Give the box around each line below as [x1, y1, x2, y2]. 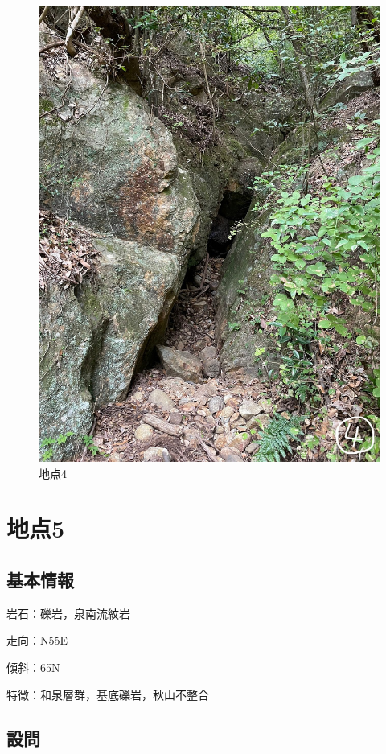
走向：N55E [6, 632, 68, 649]
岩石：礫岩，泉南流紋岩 [6, 604, 130, 621]
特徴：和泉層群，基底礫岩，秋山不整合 [6, 686, 209, 702]
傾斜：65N [6, 659, 60, 676]
